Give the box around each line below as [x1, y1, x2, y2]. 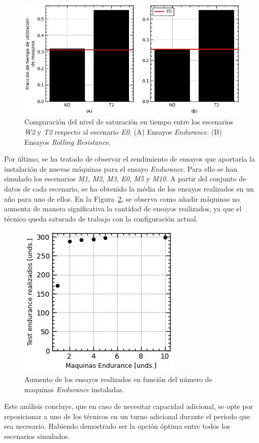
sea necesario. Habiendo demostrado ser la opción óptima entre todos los [4, 421, 230, 431]
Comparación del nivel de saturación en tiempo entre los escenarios [24, 116, 234, 127]
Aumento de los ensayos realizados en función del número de [24, 373, 212, 384]
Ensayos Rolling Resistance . [24, 136, 111, 147]
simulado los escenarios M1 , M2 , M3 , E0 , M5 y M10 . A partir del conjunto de [4, 173, 246, 184]
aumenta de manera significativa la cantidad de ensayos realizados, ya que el [4, 203, 242, 214]
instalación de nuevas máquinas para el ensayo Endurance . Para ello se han [4, 163, 238, 174]
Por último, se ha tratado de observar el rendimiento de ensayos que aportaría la [4, 153, 255, 164]
